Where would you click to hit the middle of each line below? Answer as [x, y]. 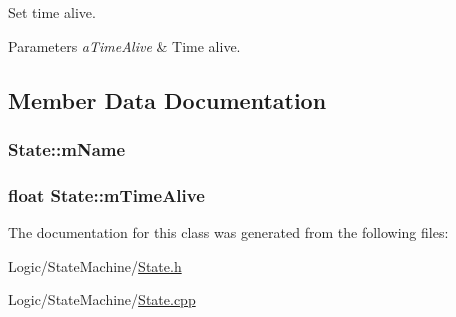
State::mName [67, 148]
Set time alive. [52, 12]
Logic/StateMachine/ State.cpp [102, 299]
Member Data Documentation [167, 99]
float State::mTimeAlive [106, 194]
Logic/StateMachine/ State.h [95, 265]
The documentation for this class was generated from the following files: [228, 232]
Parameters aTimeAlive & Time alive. [124, 45]
